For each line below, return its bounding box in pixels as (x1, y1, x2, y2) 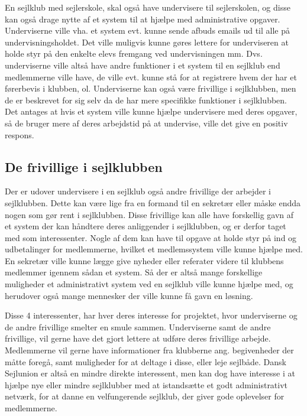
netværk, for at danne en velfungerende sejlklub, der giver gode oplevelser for (5, 390, 285, 402)
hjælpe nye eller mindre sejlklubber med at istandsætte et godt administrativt (5, 378, 288, 391)
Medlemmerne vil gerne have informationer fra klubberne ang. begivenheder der (5, 344, 294, 356)
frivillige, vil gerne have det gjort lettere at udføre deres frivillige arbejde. (5, 332, 271, 344)
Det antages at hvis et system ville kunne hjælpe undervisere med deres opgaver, (5, 105, 298, 118)
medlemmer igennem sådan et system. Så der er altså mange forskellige (5, 266, 263, 278)
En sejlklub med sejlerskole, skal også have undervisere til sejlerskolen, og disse (5, 1, 290, 13)
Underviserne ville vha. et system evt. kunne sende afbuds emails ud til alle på (5, 24, 290, 37)
